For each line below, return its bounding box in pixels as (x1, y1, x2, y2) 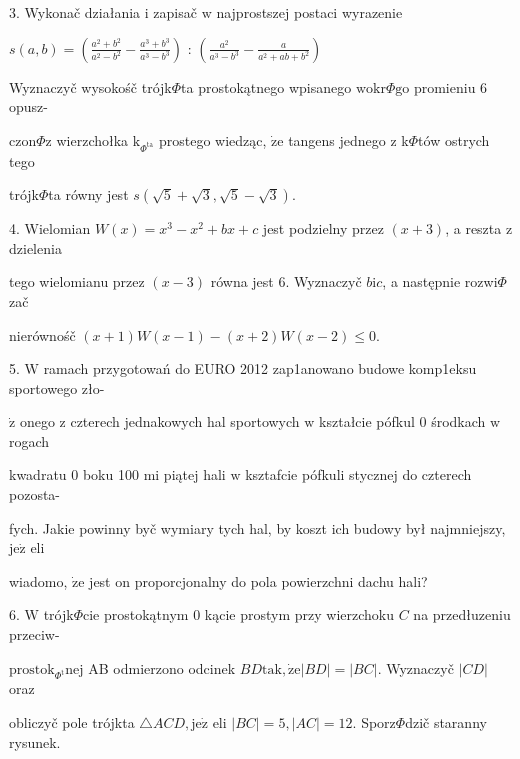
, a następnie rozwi (382, 271, 498, 292)
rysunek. (9, 731, 61, 752)
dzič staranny (405, 711, 487, 732)
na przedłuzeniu (413, 604, 511, 625)
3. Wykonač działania (9, 2, 141, 22)
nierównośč (9, 324, 76, 345)
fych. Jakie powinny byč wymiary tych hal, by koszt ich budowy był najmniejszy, (9, 517, 506, 538)
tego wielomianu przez (9, 271, 145, 292)
